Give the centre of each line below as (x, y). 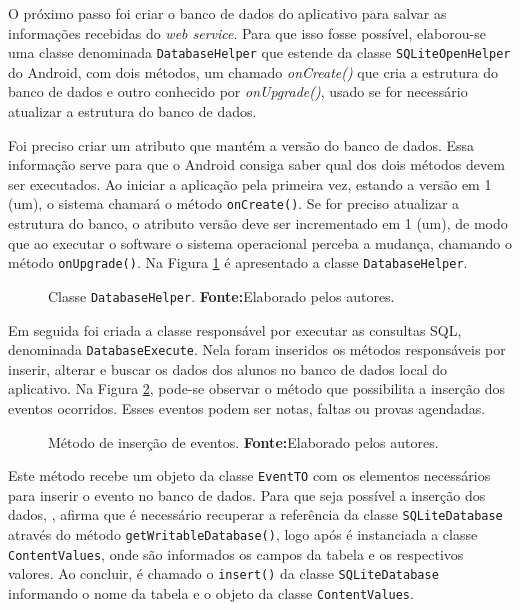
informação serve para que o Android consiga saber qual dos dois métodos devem (256, 164)
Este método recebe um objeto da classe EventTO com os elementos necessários (249, 475)
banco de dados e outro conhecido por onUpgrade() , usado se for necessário (238, 91)
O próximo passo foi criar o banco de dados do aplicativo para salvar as (227, 13)
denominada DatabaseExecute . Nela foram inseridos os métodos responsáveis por (257, 349)
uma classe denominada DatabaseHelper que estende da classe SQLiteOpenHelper (259, 52)
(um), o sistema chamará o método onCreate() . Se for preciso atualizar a (234, 203)
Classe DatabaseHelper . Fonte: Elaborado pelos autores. (221, 295)
